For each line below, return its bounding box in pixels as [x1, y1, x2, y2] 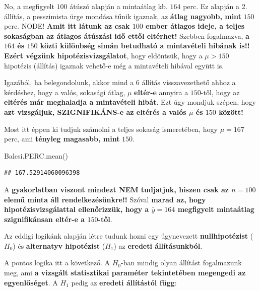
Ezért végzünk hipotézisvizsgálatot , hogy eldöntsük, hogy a [4, 50, 203, 60]
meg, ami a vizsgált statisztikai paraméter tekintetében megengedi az [4, 267, 246, 278]
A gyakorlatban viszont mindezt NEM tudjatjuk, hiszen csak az [4, 184, 229, 194]
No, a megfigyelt [4, 1, 54, 11]
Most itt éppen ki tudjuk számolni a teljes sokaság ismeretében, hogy [4, 123, 218, 134]
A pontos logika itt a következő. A [4, 257, 110, 268]
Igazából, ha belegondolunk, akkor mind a [4, 77, 134, 88]
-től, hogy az [201, 87, 240, 97]
